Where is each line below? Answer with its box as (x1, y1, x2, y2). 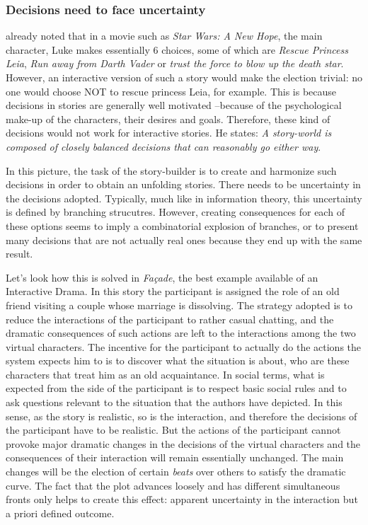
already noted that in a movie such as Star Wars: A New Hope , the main (6, 28, 323, 43)
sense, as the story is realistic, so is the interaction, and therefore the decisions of (6, 408, 357, 423)
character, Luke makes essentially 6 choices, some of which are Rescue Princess (6, 42, 348, 57)
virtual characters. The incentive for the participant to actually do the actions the (6, 339, 362, 354)
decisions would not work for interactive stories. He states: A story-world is (6, 125, 332, 140)
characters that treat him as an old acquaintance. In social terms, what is (6, 367, 325, 381)
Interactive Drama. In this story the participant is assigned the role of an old (6, 284, 340, 299)
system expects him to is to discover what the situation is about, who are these (6, 353, 350, 368)
